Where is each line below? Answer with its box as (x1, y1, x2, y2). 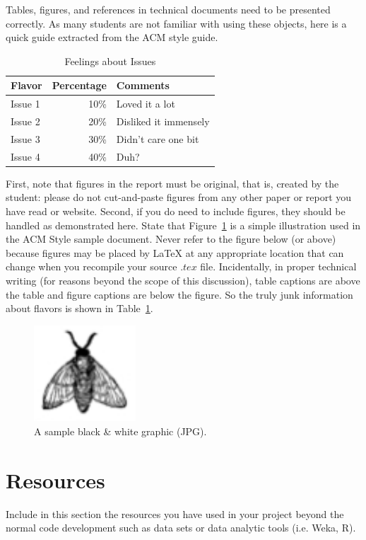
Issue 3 (11, 131, 40, 146)
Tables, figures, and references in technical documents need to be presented (6, 2, 331, 16)
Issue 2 (11, 114, 40, 129)
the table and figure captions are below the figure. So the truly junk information (6, 287, 353, 301)
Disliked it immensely (116, 114, 210, 129)
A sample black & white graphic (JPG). (34, 423, 207, 438)
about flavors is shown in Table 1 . (6, 301, 153, 316)
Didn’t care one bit (116, 131, 199, 146)
